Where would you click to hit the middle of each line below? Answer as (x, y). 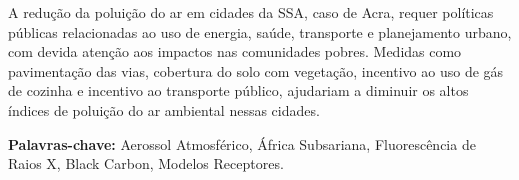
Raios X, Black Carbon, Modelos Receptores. (146, 163)
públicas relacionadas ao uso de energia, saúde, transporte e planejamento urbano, (260, 31)
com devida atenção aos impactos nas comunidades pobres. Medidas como (235, 51)
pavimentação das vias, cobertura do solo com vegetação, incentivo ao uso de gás (256, 70)
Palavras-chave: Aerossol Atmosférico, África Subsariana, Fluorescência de (242, 143)
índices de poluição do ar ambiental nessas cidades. (164, 109)
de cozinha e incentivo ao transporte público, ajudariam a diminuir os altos (238, 90)
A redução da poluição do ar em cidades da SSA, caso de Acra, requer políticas (251, 12)
